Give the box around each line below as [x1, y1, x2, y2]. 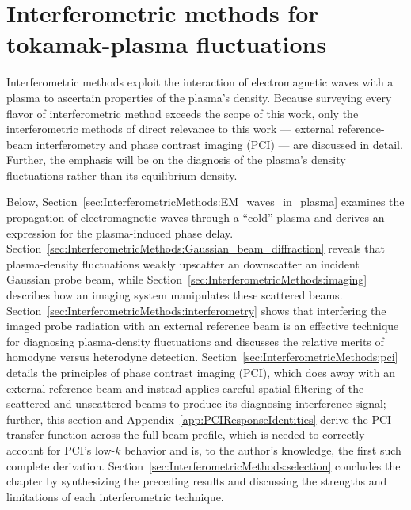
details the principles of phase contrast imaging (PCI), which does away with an [6, 364, 396, 380]
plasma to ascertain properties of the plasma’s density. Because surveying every [6, 89, 392, 105]
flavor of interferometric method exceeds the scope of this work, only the [6, 105, 359, 121]
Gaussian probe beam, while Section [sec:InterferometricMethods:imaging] [6, 271, 367, 287]
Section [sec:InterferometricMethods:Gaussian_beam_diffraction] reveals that [6, 240, 385, 257]
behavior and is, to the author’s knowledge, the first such [124, 441, 401, 458]
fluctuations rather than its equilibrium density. [6, 166, 238, 183]
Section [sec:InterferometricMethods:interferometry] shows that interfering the [6, 302, 386, 318]
